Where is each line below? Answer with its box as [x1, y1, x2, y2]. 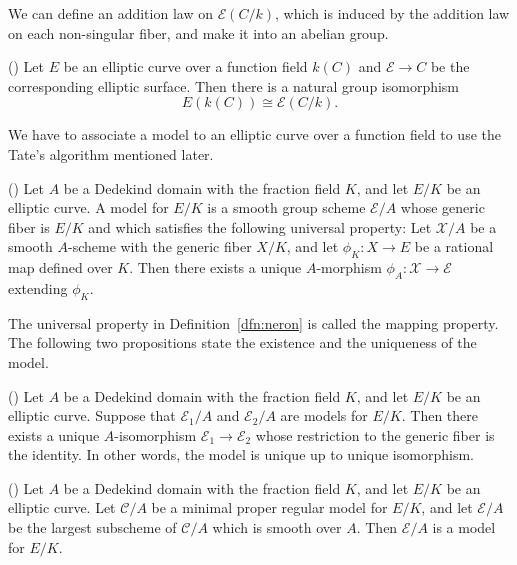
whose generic [400, 197, 485, 218]
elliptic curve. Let [8, 497, 116, 518]
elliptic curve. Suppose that [8, 405, 176, 426]
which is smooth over [212, 517, 342, 538]
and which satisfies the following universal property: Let [88, 216, 432, 237]
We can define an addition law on [8, 3, 213, 23]
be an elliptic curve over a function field [63, 56, 308, 77]
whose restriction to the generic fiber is [255, 424, 495, 445]
